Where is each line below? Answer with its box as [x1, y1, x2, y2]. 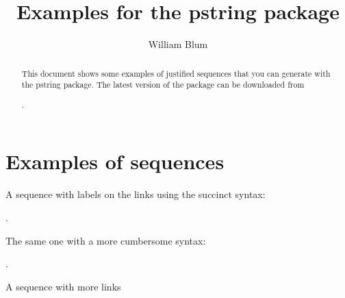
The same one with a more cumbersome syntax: [5, 233, 206, 247]
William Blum [148, 37, 208, 51]
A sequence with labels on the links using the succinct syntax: [5, 187, 266, 201]
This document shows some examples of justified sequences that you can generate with [21, 67, 331, 79]
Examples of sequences [5, 147, 225, 175]
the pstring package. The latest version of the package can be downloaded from [21, 79, 305, 90]
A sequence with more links [5, 279, 121, 293]
